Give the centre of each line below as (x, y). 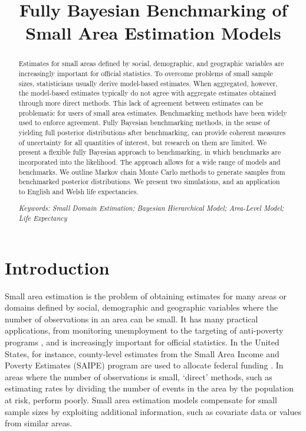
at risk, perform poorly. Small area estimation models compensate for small (141, 400)
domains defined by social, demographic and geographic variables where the (142, 307)
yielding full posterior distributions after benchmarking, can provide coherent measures (152, 132)
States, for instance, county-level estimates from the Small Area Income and (142, 353)
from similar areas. (39, 423)
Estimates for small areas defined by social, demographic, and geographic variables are (151, 63)
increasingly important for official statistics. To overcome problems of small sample (146, 74)
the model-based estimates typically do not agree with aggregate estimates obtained (147, 93)
